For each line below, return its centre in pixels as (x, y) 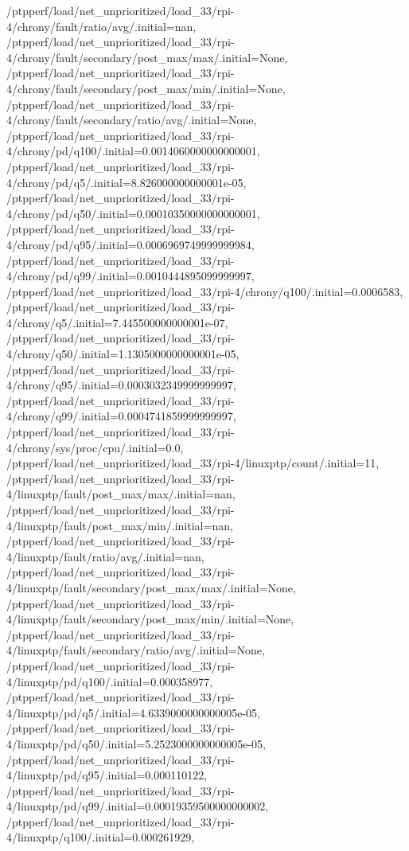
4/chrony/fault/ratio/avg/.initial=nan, (101, 26)
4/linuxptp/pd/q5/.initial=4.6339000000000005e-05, (133, 712)
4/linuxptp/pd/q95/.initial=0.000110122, (107, 775)
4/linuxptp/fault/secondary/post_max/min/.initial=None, (150, 619)
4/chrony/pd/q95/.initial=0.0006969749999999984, (130, 244)
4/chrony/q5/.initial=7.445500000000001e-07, (117, 322)
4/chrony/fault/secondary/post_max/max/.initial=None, (147, 57)
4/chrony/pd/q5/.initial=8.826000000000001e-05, (127, 182)
